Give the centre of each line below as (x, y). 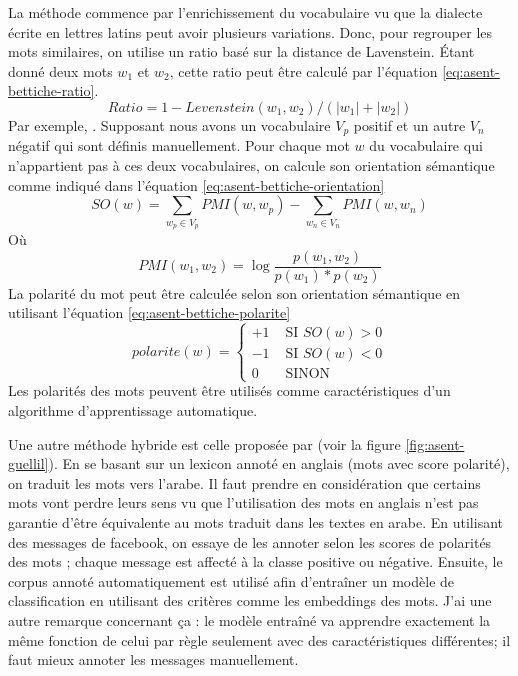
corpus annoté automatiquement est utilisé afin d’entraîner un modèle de (231, 580)
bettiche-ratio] (51, 90)
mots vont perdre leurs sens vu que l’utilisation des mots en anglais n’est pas (243, 502)
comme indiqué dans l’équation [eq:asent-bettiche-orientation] (196, 184)
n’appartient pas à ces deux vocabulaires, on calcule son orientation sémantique (251, 165)
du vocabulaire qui (426, 145)
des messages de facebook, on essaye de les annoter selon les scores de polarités (250, 541)
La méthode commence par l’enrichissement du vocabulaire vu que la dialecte (245, 12)
